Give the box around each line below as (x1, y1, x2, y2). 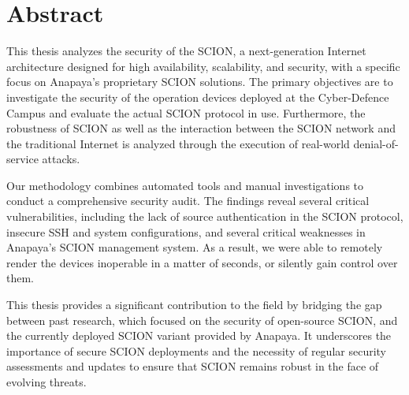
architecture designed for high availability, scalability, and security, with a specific (6, 58, 400, 74)
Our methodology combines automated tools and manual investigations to (6, 177, 364, 193)
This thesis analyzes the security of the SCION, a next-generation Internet (6, 43, 366, 59)
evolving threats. (6, 374, 87, 389)
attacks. (42, 151, 80, 167)
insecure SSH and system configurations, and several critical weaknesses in (6, 223, 366, 240)
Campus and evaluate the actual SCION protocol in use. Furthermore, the (6, 104, 366, 121)
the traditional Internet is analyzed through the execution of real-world (6, 135, 350, 151)
